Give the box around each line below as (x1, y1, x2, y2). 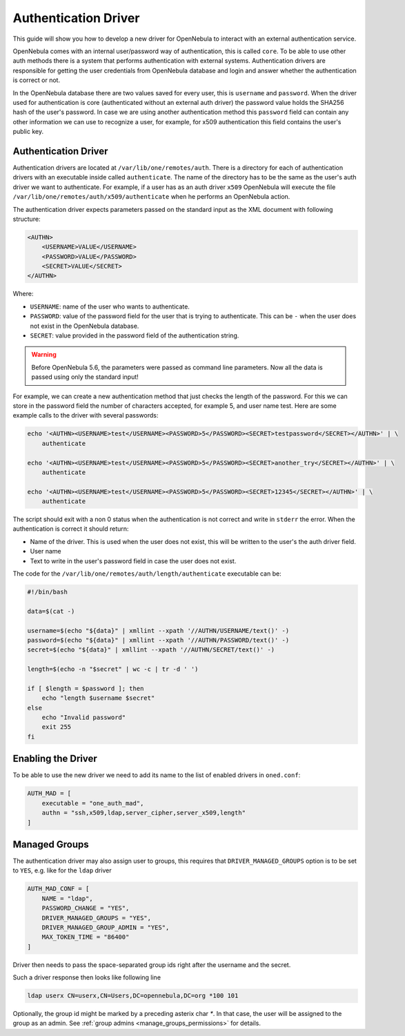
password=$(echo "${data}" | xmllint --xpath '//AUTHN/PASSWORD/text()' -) (27, 636, 290, 644)
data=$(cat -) (27, 607, 75, 615)
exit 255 (41, 723, 72, 731)
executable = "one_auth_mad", (41, 799, 144, 807)
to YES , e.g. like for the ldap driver (12, 866, 112, 874)
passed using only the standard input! (31, 373, 139, 381)
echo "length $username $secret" (41, 694, 155, 702)
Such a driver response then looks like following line (12, 973, 161, 981)
